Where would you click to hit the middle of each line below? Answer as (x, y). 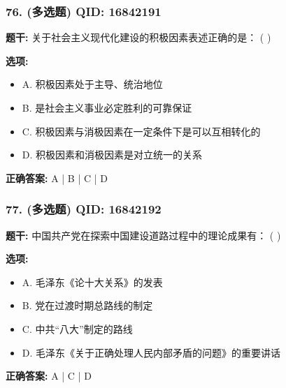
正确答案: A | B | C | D (57, 178)
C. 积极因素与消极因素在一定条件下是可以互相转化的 (141, 131)
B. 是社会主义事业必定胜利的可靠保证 (107, 107)
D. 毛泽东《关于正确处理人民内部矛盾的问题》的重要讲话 (151, 352)
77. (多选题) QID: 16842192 (84, 209)
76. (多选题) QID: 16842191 (84, 11)
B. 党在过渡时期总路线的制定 (87, 305)
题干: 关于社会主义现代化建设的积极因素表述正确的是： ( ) (138, 37)
